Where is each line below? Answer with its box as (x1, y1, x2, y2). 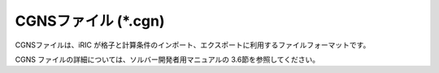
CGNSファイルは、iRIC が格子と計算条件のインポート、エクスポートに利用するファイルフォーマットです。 (15, 40, 371, 50)
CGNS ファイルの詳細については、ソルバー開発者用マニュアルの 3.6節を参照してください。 (15, 55, 320, 64)
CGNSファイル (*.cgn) (15, 12, 165, 30)
